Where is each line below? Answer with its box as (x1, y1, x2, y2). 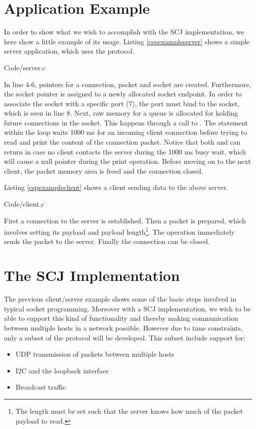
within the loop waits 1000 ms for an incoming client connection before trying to (4, 127, 247, 137)
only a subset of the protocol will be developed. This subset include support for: (4, 332, 246, 342)
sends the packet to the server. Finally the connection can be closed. (4, 236, 210, 246)
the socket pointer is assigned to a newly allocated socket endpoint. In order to (4, 89, 242, 99)
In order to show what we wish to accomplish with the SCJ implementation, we (4, 27, 244, 37)
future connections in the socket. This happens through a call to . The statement (4, 117, 248, 127)
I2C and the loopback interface (15, 365, 109, 375)
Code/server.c (4, 62, 46, 72)
